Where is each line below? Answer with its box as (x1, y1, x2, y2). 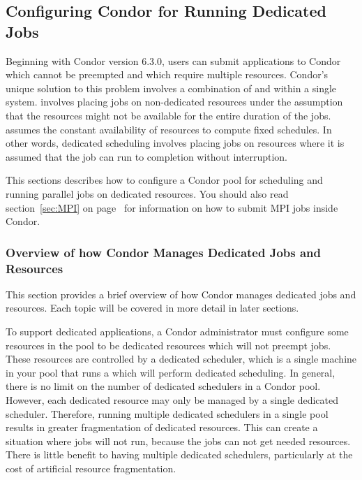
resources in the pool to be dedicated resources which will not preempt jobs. (6, 337, 331, 352)
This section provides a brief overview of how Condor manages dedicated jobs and (6, 286, 356, 301)
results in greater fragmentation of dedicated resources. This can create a (6, 420, 318, 435)
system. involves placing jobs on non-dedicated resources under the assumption (6, 94, 343, 109)
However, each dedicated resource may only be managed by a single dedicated (6, 393, 338, 407)
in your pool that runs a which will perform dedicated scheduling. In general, (6, 365, 335, 379)
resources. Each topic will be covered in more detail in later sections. (6, 300, 299, 315)
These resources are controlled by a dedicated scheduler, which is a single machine (6, 351, 357, 366)
